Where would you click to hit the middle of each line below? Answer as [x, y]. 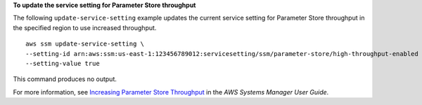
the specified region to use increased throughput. [85, 27]
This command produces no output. [65, 79]
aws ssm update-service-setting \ [85, 44]
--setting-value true [63, 63]
